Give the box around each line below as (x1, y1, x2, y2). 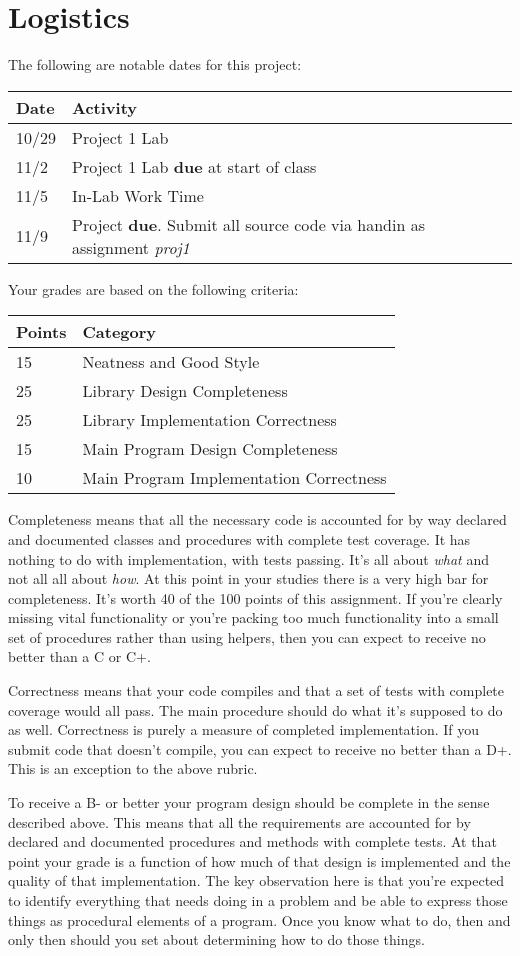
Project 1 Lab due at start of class (72, 154, 317, 178)
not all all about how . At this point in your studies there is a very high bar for (8, 568, 489, 589)
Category (82, 320, 157, 344)
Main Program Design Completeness (82, 437, 338, 461)
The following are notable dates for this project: (8, 54, 302, 75)
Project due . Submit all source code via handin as (72, 212, 425, 236)
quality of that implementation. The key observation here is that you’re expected (8, 870, 505, 891)
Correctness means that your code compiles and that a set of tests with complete (8, 680, 505, 701)
